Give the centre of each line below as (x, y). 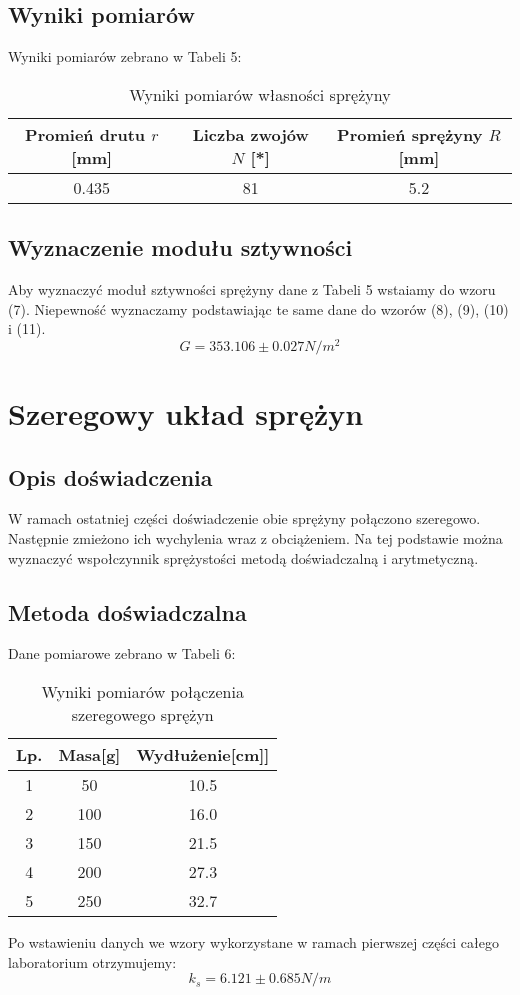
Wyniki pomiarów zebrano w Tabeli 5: (125, 56)
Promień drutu (85, 134)
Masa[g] (89, 755)
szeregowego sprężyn (142, 715)
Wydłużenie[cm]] (203, 755)
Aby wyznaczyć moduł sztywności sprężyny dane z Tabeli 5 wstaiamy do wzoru (252, 289)
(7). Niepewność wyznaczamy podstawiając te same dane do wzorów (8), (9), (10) (258, 308)
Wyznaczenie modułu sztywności (180, 247)
